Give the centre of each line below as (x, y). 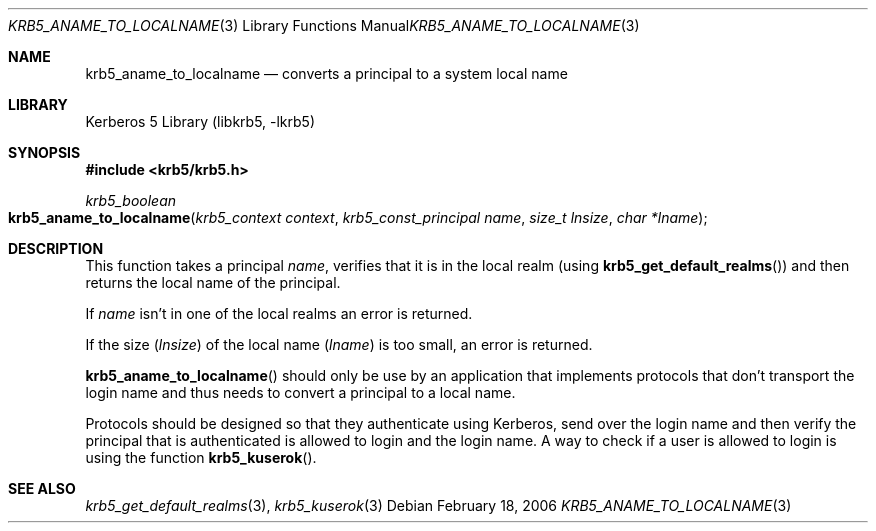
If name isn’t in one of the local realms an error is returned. (279, 313)
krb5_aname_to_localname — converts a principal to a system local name (326, 73)
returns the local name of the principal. (213, 282)
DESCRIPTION (56, 248)
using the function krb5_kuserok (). (201, 457)
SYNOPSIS (44, 152)
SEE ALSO (42, 488)
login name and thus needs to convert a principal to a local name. (300, 392)
